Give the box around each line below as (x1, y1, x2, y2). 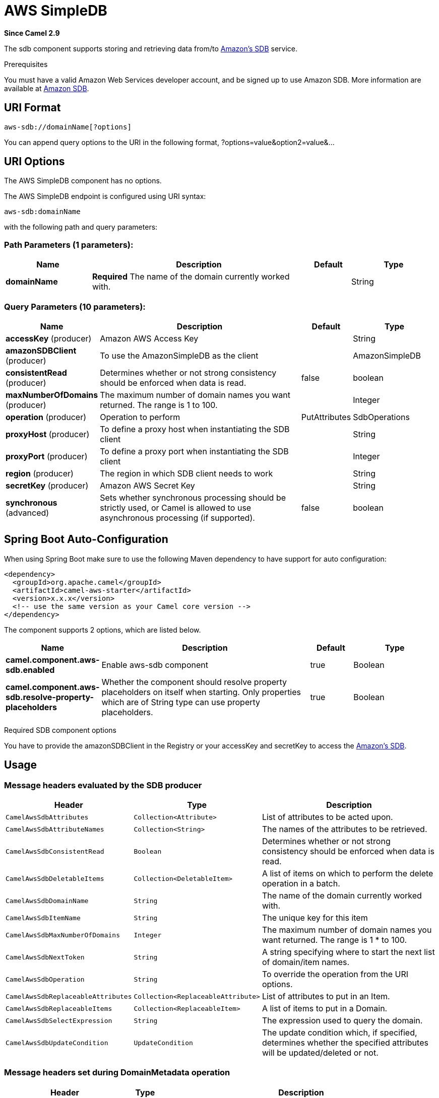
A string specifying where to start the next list (262, 947, 435, 957)
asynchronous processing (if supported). (100, 512, 255, 523)
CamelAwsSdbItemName (6, 914, 81, 922)
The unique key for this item (262, 913, 368, 923)
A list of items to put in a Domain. (262, 1003, 388, 1013)
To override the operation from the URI (262, 969, 409, 979)
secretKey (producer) (6, 480, 89, 491)
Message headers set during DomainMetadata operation (4, 1067, 230, 1078)
